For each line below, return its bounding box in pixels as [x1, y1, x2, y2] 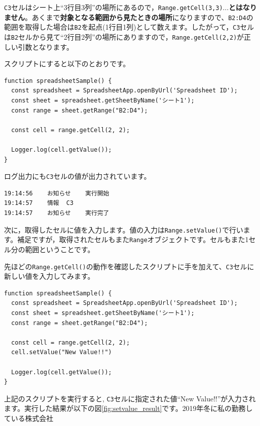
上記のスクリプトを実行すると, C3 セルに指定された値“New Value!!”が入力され [4, 393, 256, 403]
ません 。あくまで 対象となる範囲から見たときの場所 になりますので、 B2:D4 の [4, 12, 253, 22]
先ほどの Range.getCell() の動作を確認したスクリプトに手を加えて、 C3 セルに [4, 261, 254, 271]
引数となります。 [18, 41, 74, 52]
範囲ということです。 [25, 244, 95, 254]
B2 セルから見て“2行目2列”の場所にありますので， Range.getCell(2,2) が [11, 31, 244, 42]
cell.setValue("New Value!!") [11, 349, 112, 356]
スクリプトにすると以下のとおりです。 [4, 58, 130, 69]
